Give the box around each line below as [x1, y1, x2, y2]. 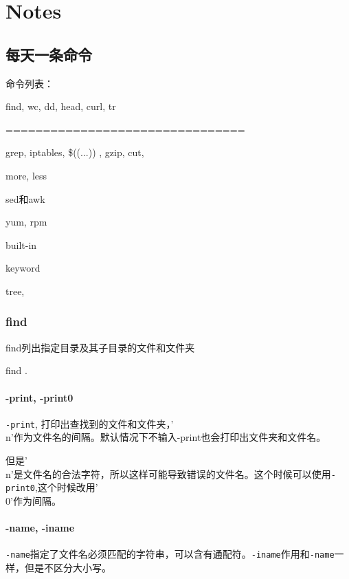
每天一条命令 [5, 43, 92, 65]
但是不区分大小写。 [24, 560, 111, 574]
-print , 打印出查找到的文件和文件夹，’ [5, 416, 174, 430]
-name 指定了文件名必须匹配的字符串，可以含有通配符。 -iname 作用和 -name [5, 547, 335, 561]
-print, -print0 [5, 390, 74, 404]
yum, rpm [5, 215, 47, 229]
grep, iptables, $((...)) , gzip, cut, [5, 145, 144, 160]
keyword [5, 261, 41, 275]
